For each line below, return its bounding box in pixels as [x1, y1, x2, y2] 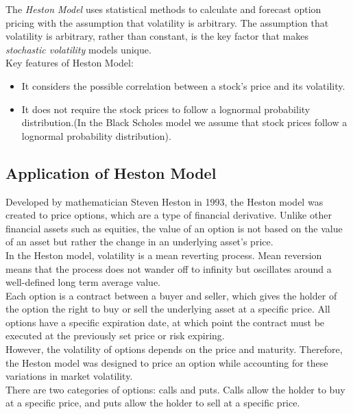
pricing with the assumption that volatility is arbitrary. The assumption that [5, 15, 329, 29]
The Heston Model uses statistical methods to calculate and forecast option [5, 2, 321, 16]
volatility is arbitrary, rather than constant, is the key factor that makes [5, 29, 308, 43]
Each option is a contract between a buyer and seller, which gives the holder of [5, 288, 337, 302]
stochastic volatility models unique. [5, 42, 151, 56]
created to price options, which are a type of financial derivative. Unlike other [5, 208, 332, 222]
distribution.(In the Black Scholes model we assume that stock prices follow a [21, 115, 348, 130]
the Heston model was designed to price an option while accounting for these [5, 355, 328, 369]
